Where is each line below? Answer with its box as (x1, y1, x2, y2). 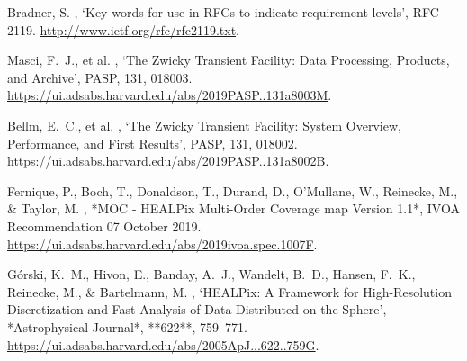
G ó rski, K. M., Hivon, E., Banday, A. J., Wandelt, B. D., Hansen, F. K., (7, 265, 416, 284)
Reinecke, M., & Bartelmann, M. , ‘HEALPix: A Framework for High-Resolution (7, 282, 452, 301)
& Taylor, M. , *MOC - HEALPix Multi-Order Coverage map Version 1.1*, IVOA (7, 199, 460, 218)
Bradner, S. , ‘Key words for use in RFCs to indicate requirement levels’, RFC (7, 3, 439, 21)
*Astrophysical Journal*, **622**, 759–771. (7, 317, 247, 336)
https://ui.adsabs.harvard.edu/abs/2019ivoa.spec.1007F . (7, 234, 318, 253)
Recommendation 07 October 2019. (7, 216, 202, 235)
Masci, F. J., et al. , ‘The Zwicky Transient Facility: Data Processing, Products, (7, 50, 450, 69)
